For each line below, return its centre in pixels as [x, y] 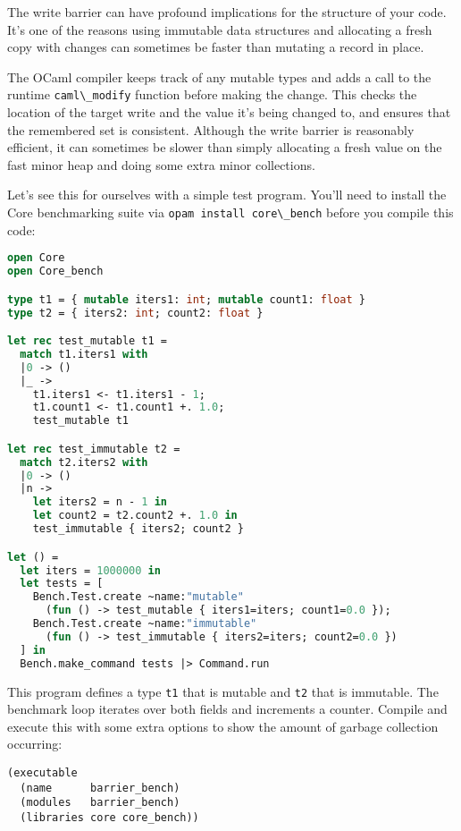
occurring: [35, 744]
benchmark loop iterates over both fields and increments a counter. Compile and [227, 709]
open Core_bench [55, 271]
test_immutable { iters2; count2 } [138, 529]
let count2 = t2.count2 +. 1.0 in [135, 516]
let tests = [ [62, 584]
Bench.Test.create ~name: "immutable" [145, 623]
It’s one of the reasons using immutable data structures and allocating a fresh [220, 29]
